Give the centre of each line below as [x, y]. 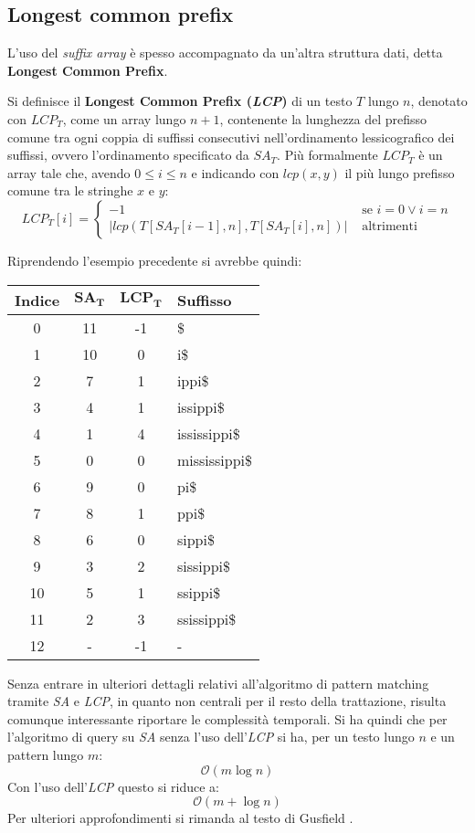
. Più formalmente [327, 155]
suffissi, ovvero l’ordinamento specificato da [128, 155]
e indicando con [235, 172]
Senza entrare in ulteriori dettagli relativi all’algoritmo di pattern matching [218, 683]
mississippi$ [215, 459]
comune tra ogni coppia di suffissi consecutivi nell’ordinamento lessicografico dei [231, 137]
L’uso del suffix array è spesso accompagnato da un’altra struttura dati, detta [225, 53]
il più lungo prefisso [400, 172]
